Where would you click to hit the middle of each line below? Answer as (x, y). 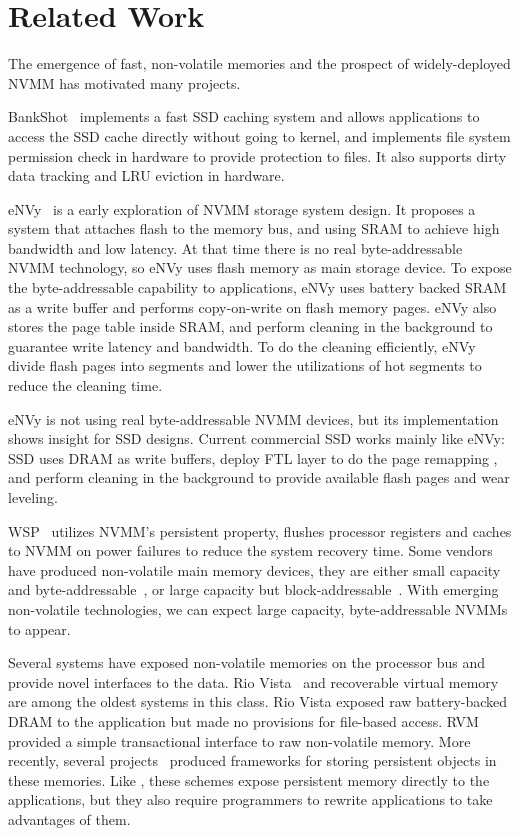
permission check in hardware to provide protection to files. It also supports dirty (257, 155)
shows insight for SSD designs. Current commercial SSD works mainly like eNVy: (256, 438)
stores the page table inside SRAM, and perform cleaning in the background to (250, 326)
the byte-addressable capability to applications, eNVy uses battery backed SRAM (257, 287)
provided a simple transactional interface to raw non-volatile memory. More (239, 740)
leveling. (33, 497)
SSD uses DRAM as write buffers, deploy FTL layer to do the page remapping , (253, 457)
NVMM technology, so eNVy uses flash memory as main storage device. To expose (260, 267)
